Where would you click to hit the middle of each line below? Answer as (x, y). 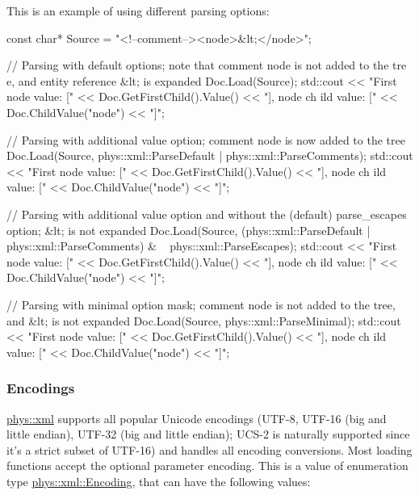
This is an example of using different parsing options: (138, 10)
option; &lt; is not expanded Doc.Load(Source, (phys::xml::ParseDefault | (189, 230)
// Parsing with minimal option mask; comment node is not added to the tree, (201, 304)
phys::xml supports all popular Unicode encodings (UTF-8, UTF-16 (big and (197, 418)
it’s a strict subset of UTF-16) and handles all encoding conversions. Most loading (209, 449)
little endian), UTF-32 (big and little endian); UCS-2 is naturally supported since (208, 434)
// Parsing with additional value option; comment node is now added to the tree (206, 139)
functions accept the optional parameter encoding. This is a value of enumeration (207, 466)
